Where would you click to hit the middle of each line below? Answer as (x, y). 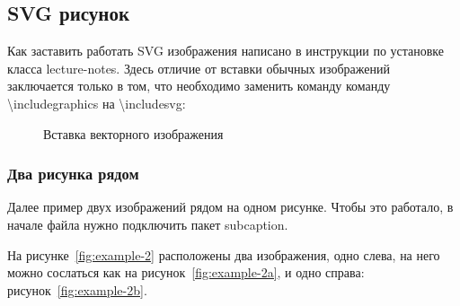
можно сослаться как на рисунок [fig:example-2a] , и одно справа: (186, 272)
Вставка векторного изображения (133, 133)
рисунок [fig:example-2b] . (77, 289)
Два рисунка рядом (73, 174)
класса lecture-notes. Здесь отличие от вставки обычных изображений (199, 68)
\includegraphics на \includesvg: (97, 103)
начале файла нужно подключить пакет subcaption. (148, 224)
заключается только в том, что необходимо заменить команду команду (199, 86)
